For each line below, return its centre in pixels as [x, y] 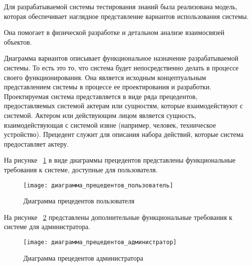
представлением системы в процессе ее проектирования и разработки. [108, 87]
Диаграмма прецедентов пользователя [79, 201]
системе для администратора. [47, 226]
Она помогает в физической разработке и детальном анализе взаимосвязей [114, 32]
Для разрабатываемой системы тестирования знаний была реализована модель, [121, 6]
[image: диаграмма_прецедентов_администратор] [100, 242]
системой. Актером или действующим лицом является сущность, [100, 115]
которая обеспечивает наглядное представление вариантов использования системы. [126, 16]
